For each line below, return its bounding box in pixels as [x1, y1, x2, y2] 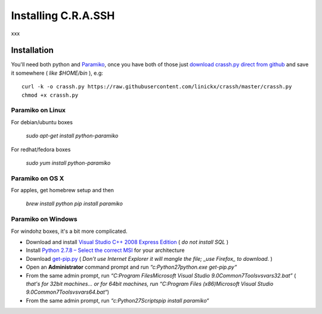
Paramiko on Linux [11, 106, 66, 115]
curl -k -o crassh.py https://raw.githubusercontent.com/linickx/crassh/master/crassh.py [21, 84, 292, 90]
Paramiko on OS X [11, 174, 64, 182]
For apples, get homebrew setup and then [11, 187, 114, 194]
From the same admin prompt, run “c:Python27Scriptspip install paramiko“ [26, 297, 209, 304]
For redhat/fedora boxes [11, 146, 71, 153]
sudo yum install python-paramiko [26, 159, 111, 167]
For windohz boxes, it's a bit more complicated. [11, 227, 128, 235]
